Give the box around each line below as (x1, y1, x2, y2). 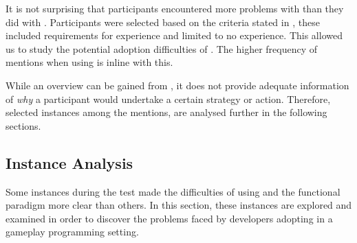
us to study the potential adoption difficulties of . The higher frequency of (6, 41, 318, 56)
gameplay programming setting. (6, 224, 139, 239)
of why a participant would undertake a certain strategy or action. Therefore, (6, 91, 331, 106)
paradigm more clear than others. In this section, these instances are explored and (6, 198, 352, 212)
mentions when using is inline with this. (6, 55, 173, 69)
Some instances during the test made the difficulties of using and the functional (6, 184, 340, 198)
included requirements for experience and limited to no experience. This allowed (6, 28, 343, 43)
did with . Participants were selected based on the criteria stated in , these (6, 14, 320, 29)
